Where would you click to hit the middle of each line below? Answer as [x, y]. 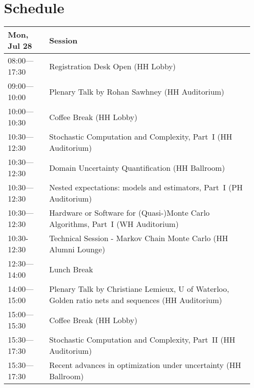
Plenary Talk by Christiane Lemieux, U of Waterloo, [139, 289]
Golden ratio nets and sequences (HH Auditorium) [136, 300]
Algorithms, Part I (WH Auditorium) [114, 224]
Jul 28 [20, 46]
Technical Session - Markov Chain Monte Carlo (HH [138, 238]
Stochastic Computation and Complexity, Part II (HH [142, 340]
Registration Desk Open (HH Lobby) [112, 66]
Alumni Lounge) [77, 249]
